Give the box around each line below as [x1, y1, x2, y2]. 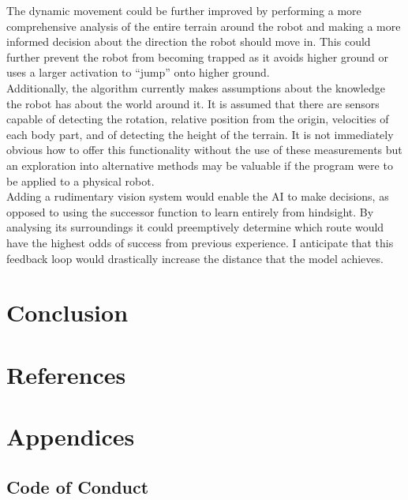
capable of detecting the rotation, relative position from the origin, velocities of [6, 111, 389, 127]
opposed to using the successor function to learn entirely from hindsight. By [6, 203, 374, 220]
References [6, 358, 126, 390]
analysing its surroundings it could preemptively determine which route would [6, 219, 384, 235]
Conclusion [6, 296, 129, 329]
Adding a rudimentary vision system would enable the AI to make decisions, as [6, 188, 389, 205]
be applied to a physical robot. [6, 172, 155, 189]
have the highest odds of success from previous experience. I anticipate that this [6, 234, 394, 250]
